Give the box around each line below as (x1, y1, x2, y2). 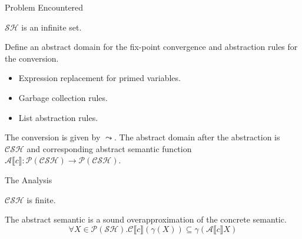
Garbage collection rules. (18, 91, 108, 103)
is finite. (26, 193, 56, 206)
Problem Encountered (5, 1, 84, 13)
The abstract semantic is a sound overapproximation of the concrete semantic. (5, 213, 287, 225)
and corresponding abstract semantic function (26, 142, 192, 154)
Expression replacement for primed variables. (18, 72, 181, 84)
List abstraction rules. (18, 111, 98, 123)
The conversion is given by (5, 131, 101, 143)
